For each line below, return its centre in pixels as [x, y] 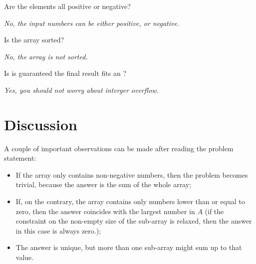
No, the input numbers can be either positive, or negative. [92, 23]
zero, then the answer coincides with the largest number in [105, 211]
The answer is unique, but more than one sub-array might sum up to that [129, 247]
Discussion [41, 124]
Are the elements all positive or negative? [67, 6]
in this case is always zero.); [58, 230]
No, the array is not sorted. [46, 56]
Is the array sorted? [34, 40]
